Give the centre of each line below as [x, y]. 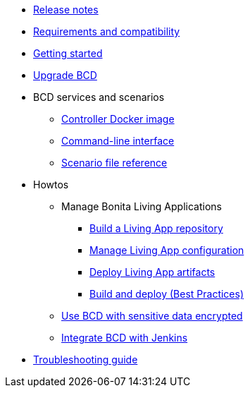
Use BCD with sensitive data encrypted [152, 316]
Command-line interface [118, 141]
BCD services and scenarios [99, 97]
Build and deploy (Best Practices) [167, 294]
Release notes [66, 10]
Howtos [51, 185]
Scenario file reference [114, 163]
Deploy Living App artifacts [152, 272]
